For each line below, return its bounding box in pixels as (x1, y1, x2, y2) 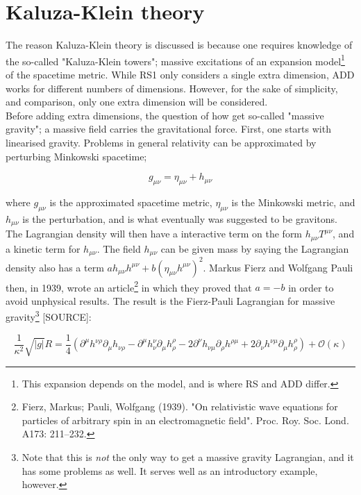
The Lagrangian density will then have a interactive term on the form (6, 226, 303, 241)
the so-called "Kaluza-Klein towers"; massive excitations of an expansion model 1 (6, 51, 345, 68)
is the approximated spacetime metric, (49, 194, 212, 209)
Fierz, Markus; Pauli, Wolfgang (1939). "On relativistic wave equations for (22, 399, 338, 414)
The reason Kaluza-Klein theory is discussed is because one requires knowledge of (6, 37, 353, 52)
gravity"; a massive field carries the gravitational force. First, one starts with (6, 121, 331, 136)
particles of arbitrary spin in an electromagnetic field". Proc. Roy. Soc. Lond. (22, 412, 349, 427)
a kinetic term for (6, 241, 81, 255)
